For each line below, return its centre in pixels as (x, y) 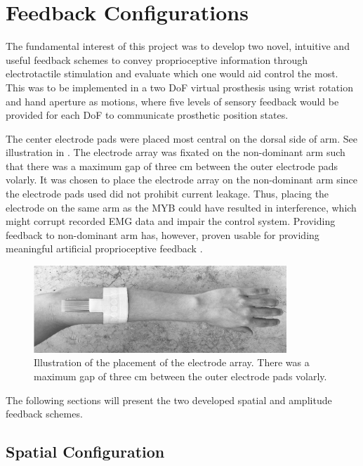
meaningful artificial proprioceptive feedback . (104, 248)
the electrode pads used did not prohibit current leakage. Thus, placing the (167, 194)
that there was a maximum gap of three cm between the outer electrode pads (172, 166)
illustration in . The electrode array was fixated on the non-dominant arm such (176, 152)
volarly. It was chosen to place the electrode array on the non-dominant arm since (181, 180)
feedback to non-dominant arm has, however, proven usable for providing (163, 234)
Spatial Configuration (85, 452)
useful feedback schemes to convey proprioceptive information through (157, 59)
